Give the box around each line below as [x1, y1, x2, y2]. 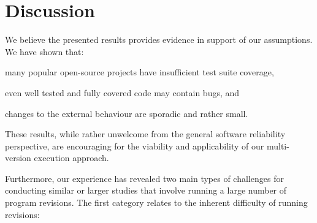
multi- [266, 139, 289, 152]
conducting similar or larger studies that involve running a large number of [5, 184, 287, 197]
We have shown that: [5, 45, 84, 58]
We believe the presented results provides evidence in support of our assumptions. [5, 33, 313, 46]
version [5, 151, 31, 164]
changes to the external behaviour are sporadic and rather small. [5, 107, 248, 119]
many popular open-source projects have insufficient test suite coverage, [5, 66, 274, 78]
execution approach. [34, 151, 109, 164]
